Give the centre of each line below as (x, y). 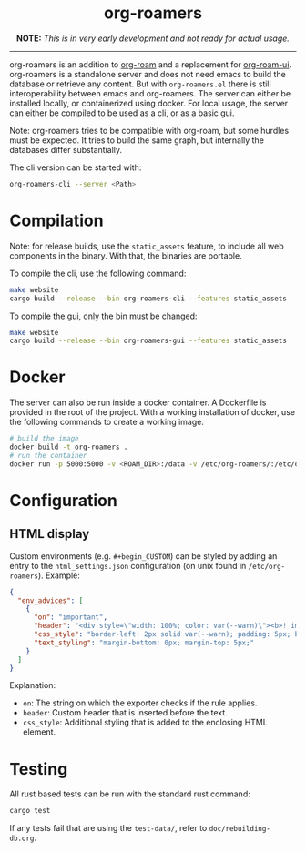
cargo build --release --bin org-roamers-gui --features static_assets (148, 341)
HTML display (50, 534)
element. (39, 732)
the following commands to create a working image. (107, 422)
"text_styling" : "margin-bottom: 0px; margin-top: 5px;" (144, 643)
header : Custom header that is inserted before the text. (125, 713)
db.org (22, 839)
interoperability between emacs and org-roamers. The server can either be (150, 93)
